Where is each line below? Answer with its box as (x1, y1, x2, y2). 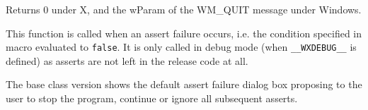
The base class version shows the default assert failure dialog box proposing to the (6, 77, 362, 92)
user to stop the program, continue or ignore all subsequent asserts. (6, 91, 298, 106)
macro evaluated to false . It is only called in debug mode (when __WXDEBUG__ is (6, 39, 357, 54)
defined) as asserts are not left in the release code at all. (6, 53, 248, 68)
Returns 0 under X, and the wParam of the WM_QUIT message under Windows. (6, 2, 362, 16)
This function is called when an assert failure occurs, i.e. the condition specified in (6, 25, 362, 40)
